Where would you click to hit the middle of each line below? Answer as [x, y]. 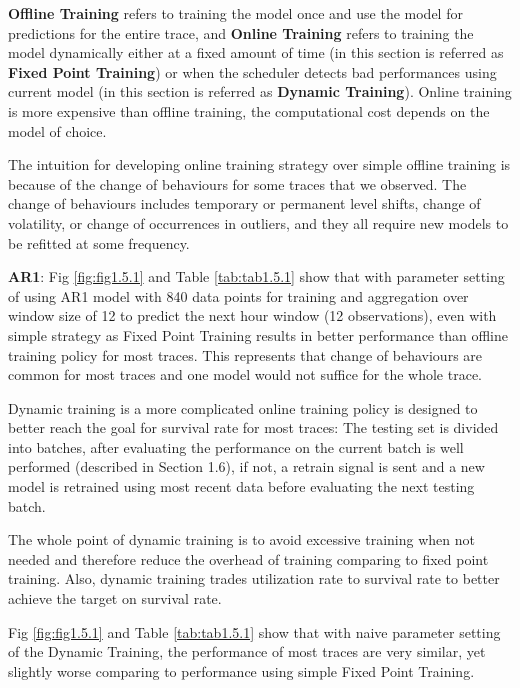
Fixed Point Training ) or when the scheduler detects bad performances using [252, 71]
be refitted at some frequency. [99, 242]
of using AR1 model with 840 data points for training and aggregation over [238, 295]
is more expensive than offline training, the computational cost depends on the [249, 110]
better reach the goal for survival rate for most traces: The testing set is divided [253, 427]
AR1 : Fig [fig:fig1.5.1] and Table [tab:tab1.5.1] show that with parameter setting [256, 276]
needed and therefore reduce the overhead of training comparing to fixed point [248, 558]
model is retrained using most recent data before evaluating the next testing [241, 486]
